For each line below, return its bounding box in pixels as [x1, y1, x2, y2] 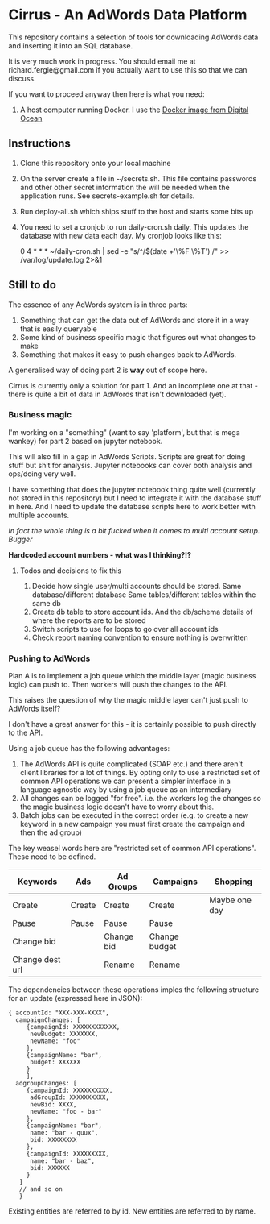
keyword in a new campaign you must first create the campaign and [19, 819, 245, 829]
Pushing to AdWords [8, 653, 91, 664]
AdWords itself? [8, 703, 61, 714]
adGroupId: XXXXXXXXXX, [29, 1093, 110, 1102]
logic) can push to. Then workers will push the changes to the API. [8, 679, 228, 690]
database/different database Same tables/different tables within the [31, 590, 256, 600]
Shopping [214, 876, 253, 887]
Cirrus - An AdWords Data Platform [8, 6, 247, 24]
